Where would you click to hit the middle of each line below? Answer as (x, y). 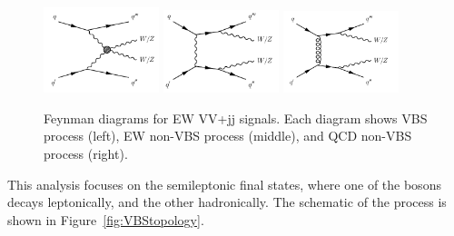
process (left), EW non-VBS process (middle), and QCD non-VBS (228, 136)
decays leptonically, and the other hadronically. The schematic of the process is (227, 202)
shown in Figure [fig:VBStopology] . (106, 219)
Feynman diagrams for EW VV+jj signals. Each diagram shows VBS (236, 118)
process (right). (86, 154)
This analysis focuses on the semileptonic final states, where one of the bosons (224, 184)
